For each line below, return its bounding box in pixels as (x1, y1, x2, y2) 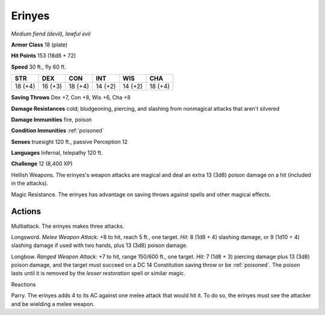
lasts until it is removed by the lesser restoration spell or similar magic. (11, 270, 186, 277)
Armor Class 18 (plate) (11, 41, 68, 48)
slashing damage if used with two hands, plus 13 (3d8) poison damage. (11, 242, 188, 249)
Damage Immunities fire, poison (11, 116, 92, 123)
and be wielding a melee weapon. (11, 300, 94, 307)
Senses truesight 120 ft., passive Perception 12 (11, 138, 128, 145)
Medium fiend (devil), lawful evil (11, 30, 91, 37)
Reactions (11, 281, 36, 288)
